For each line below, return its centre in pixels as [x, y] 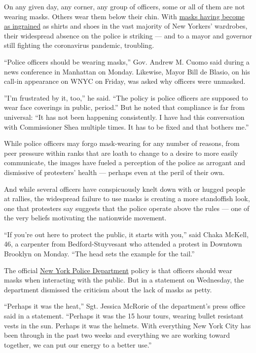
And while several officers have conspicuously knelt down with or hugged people [125, 189]
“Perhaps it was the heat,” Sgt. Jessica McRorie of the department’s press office [125, 306]
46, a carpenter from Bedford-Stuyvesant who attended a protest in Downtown [123, 244]
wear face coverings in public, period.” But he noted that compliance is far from [125, 107]
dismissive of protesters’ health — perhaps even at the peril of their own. [114, 172]
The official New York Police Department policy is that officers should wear [118, 270]
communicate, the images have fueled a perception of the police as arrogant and [125, 162]
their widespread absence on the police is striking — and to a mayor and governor [128, 35]
